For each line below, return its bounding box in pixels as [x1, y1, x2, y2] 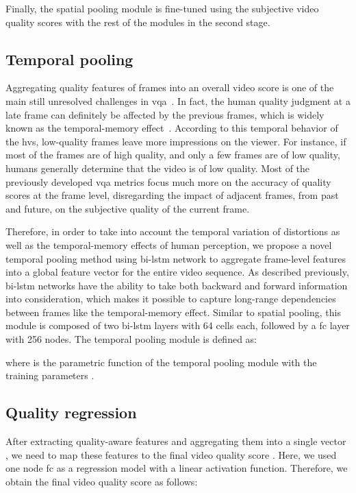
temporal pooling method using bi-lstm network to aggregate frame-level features [5, 251, 346, 265]
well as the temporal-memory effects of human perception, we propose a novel [5, 237, 332, 252]
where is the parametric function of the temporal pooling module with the [5, 354, 317, 369]
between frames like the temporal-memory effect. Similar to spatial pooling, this [5, 304, 341, 319]
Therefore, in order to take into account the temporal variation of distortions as [5, 224, 340, 239]
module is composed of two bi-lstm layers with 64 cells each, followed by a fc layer [5, 318, 350, 333]
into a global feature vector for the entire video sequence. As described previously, [5, 265, 349, 279]
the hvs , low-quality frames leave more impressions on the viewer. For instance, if [5, 134, 346, 148]
